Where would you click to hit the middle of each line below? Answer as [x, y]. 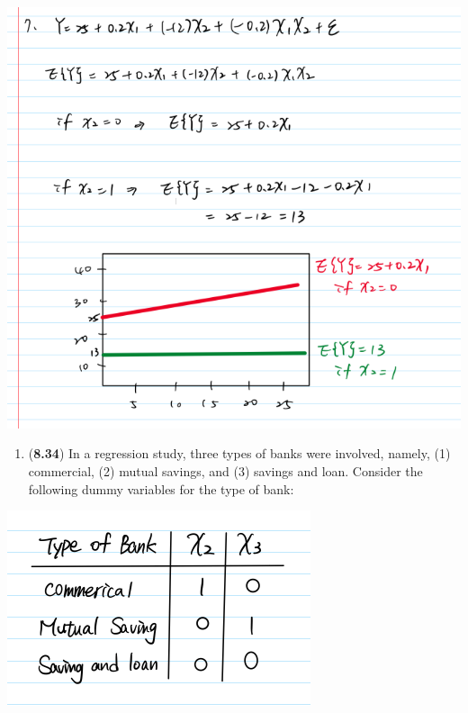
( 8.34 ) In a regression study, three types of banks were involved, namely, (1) [239, 453]
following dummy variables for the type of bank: [161, 488]
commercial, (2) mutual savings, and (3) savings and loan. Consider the [225, 470]
